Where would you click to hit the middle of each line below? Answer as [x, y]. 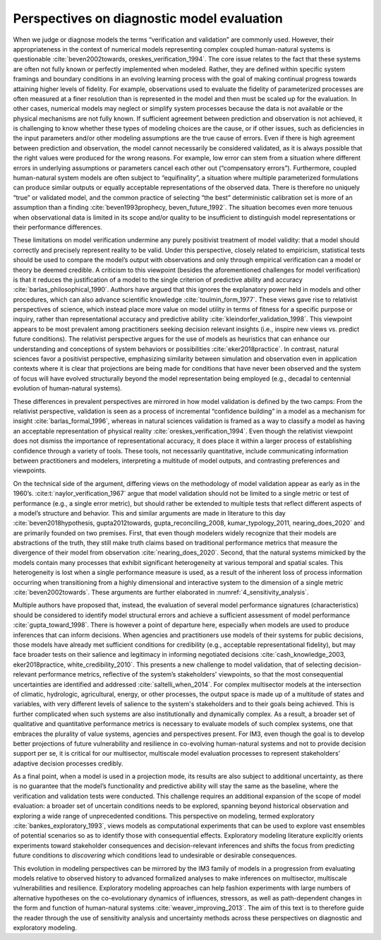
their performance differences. [58, 227]
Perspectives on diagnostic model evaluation [148, 18]
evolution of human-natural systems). [68, 388]
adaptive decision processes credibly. [68, 763]
